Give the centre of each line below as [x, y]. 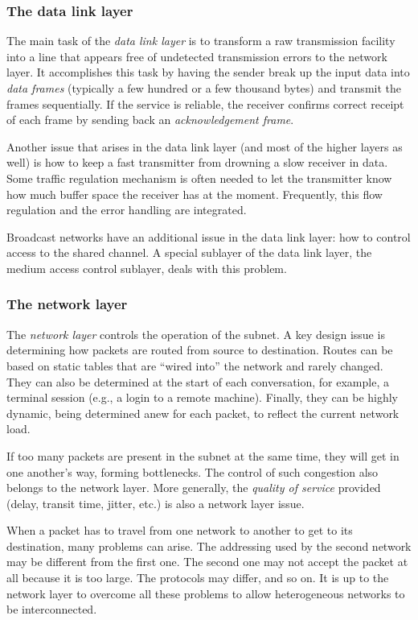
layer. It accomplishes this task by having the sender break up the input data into [208, 72]
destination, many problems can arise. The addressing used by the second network [209, 546]
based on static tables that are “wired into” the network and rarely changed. [195, 365]
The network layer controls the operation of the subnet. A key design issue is [196, 334]
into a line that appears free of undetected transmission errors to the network [197, 56]
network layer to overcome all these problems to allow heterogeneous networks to [206, 593]
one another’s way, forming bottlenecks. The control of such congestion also [193, 471]
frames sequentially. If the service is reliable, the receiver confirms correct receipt [205, 103]
